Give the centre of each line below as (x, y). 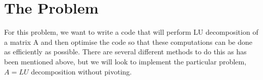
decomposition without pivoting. (81, 71)
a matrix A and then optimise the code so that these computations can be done (128, 42)
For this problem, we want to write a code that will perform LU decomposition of (131, 32)
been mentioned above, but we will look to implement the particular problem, (125, 61)
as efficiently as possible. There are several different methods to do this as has (125, 52)
